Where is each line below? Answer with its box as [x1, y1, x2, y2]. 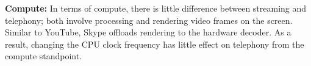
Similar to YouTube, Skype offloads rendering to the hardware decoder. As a [5, 26, 291, 38]
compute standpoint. [5, 50, 82, 62]
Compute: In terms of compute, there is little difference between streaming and [5, 2, 307, 14]
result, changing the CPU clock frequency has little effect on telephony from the [5, 37, 304, 50]
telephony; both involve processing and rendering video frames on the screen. [5, 13, 293, 26]
